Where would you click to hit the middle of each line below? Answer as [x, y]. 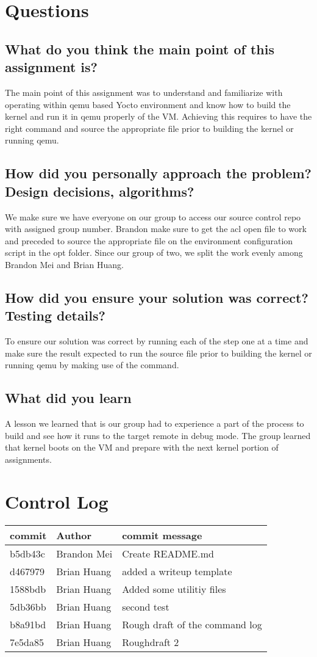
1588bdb [28, 589]
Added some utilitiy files [174, 589]
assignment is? [51, 67]
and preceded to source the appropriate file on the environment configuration [149, 240]
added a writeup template [177, 571]
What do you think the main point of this [140, 49]
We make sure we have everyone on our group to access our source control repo [153, 216]
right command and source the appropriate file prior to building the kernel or [149, 128]
